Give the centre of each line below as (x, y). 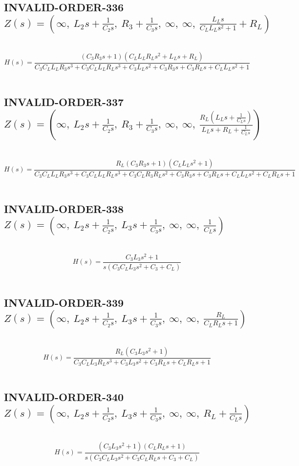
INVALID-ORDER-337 (64, 102)
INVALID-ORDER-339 (64, 302)
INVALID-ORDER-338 (64, 209)
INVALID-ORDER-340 (64, 397)
